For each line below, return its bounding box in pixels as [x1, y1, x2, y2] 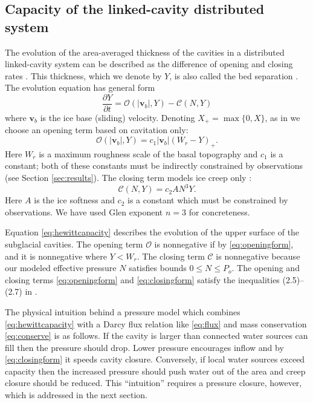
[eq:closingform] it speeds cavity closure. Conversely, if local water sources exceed [5, 353, 305, 365]
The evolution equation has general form [5, 81, 155, 94]
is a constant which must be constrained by [127, 194, 288, 206]
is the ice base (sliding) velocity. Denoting [40, 111, 195, 124]
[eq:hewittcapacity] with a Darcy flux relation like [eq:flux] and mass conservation [5, 317, 307, 330]
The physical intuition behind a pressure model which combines [5, 305, 240, 318]
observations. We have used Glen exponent [5, 205, 163, 218]
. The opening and [231, 261, 300, 274]
